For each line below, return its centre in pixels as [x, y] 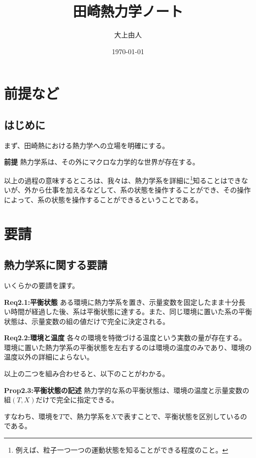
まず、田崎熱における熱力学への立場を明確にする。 [87, 145]
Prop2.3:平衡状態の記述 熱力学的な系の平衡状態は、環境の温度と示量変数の [127, 390]
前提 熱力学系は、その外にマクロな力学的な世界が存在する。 [102, 162]
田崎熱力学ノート [128, 11]
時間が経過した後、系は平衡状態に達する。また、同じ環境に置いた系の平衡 [131, 311]
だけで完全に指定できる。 [77, 400]
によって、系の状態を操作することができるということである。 [103, 199]
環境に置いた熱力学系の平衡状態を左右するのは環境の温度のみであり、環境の [128, 347]
